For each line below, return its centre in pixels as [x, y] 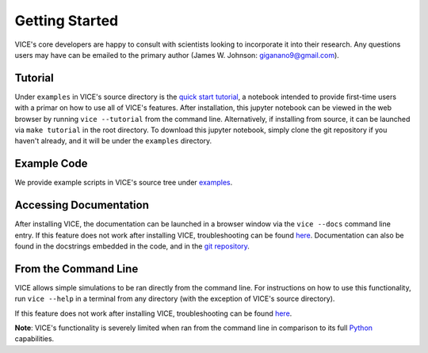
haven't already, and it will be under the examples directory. [113, 141]
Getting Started [67, 21]
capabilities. [34, 339]
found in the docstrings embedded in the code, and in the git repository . [132, 246]
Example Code [51, 163]
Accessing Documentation [82, 205]
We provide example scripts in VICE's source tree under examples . [124, 183]
